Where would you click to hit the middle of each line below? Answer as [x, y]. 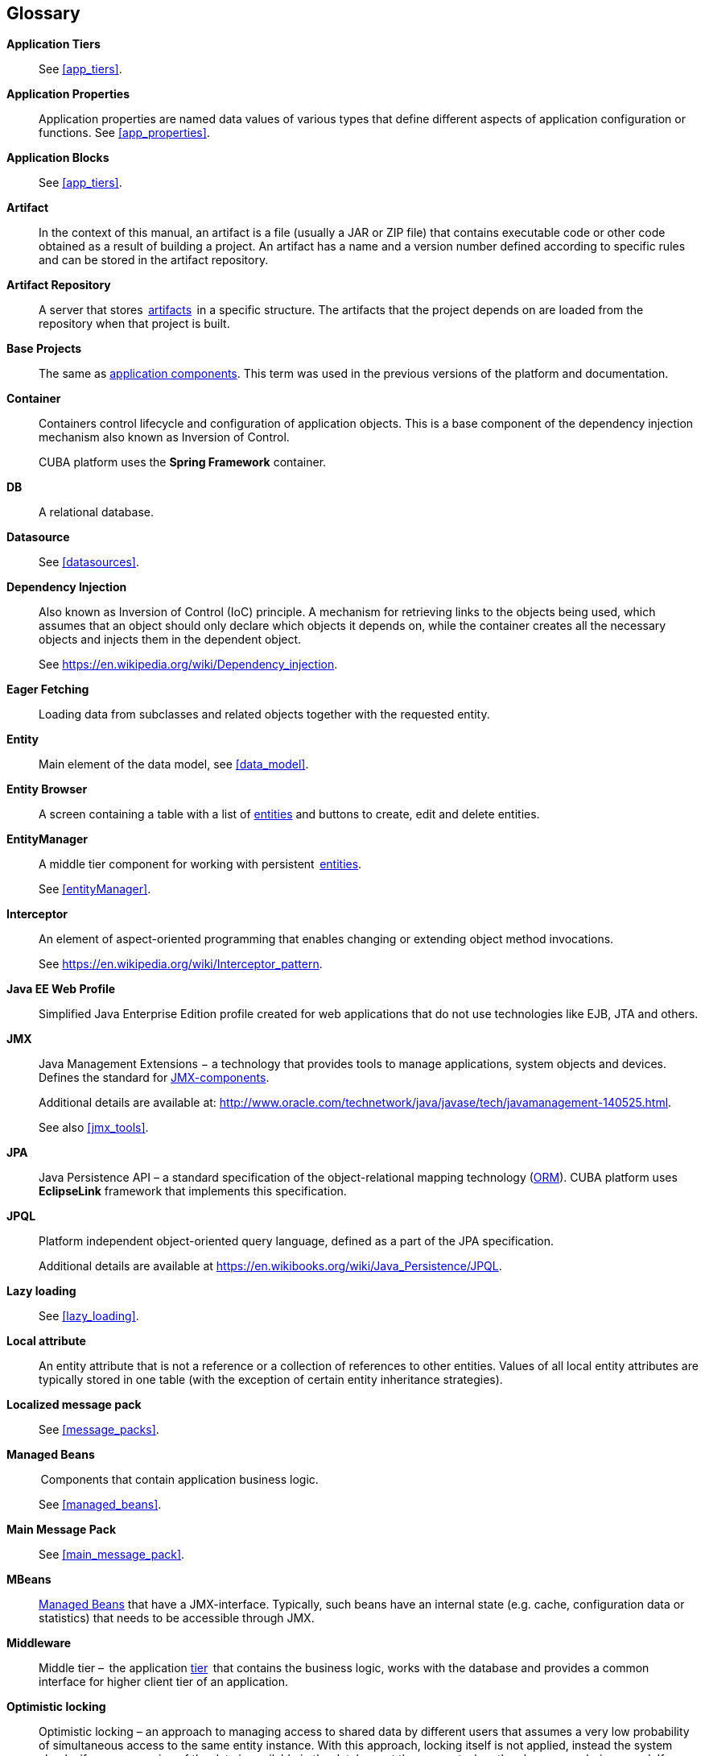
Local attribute [46, 1341]
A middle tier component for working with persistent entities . [200, 864]
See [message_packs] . [99, 1430]
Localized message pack [74, 1405]
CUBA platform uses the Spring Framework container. [183, 462]
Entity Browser [47, 789]
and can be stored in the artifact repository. [154, 260]
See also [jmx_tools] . [94, 1128]
